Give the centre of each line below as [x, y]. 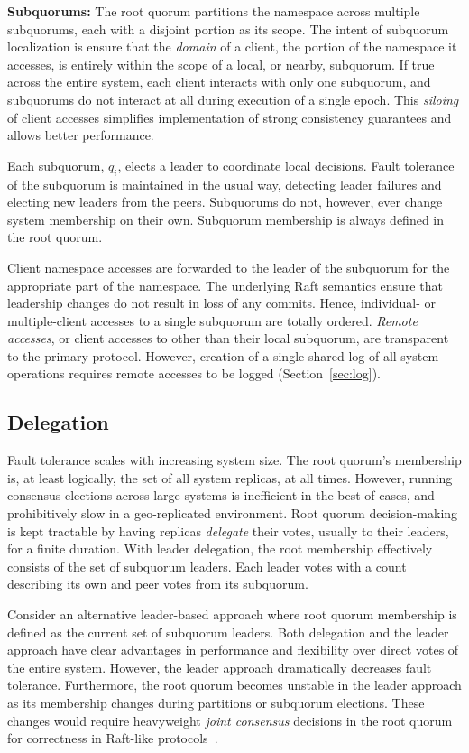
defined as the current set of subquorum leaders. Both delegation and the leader [228, 632]
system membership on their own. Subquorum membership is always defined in [226, 219]
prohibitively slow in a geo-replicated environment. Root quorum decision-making [233, 513]
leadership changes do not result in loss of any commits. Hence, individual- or [222, 303]
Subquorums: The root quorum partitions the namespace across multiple [214, 11]
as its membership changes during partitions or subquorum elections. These [216, 702]
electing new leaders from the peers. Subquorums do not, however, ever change [225, 202]
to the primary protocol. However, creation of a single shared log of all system [223, 355]
